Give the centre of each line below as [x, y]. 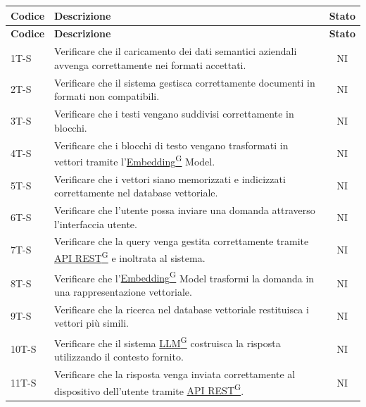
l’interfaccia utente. [96, 224]
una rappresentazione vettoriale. [123, 291]
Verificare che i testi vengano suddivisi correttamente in [174, 114]
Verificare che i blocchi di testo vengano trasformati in [171, 145]
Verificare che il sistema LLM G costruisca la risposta [168, 342]
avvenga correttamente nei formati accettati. [150, 64]
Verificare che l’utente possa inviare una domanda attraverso [185, 210]
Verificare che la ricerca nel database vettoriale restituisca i [182, 309]
